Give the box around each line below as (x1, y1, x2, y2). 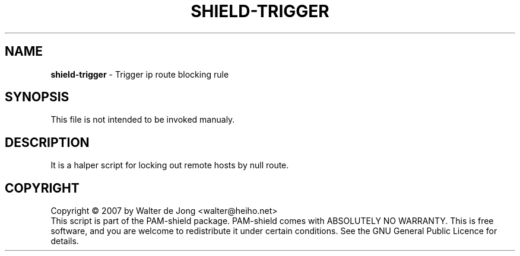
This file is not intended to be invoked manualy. (50, 114, 235, 125)
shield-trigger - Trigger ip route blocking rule (50, 69, 229, 79)
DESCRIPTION (5, 135, 90, 150)
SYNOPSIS (5, 89, 69, 105)
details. (50, 236, 79, 247)
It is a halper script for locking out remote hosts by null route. (50, 160, 289, 171)
